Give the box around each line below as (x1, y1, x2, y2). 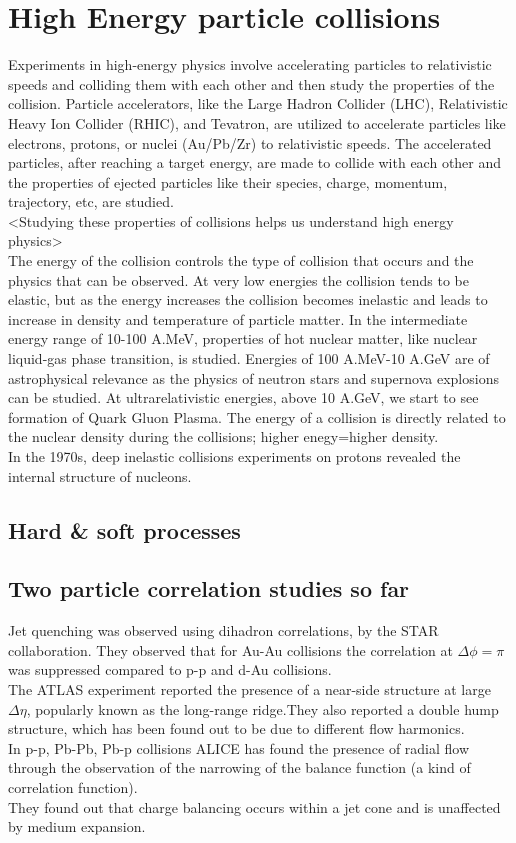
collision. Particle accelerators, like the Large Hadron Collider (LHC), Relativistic (8, 93, 508, 114)
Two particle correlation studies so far (8, 573, 410, 604)
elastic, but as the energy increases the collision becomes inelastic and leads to (8, 289, 488, 310)
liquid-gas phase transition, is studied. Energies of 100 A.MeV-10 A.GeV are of (8, 348, 490, 369)
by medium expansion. (8, 816, 146, 837)
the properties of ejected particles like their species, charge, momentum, (8, 171, 448, 192)
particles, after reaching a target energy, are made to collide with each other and (8, 152, 502, 173)
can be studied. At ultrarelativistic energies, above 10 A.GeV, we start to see (8, 387, 479, 408)
